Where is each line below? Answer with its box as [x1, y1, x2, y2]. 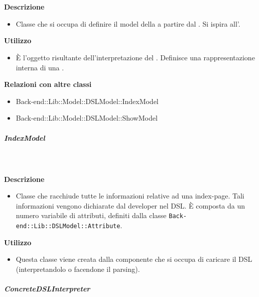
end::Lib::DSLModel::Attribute [16, 223, 120, 230]
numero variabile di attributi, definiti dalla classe [16, 210, 167, 221]
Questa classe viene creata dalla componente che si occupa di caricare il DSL [16, 254, 252, 264]
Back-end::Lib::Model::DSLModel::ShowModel [16, 113, 158, 123]
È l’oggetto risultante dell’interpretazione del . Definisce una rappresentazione [16, 52, 255, 62]
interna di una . [16, 62, 64, 72]
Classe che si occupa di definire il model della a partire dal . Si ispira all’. [16, 18, 240, 29]
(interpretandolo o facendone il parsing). [16, 263, 140, 274]
